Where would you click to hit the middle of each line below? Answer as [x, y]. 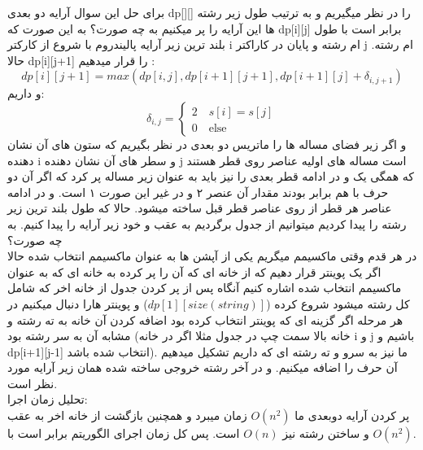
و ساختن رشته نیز [326, 433]
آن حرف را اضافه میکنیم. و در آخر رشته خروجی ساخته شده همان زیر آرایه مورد [203, 367]
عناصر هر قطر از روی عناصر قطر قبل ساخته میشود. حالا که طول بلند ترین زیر [200, 208]
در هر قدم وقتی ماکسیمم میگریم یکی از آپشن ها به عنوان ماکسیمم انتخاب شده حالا [212, 256]
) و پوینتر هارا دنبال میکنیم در [78, 303]
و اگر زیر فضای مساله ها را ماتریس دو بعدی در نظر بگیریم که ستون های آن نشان [207, 144]
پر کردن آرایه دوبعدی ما [352, 415]
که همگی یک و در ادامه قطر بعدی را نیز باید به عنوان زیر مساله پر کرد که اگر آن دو [211, 176]
